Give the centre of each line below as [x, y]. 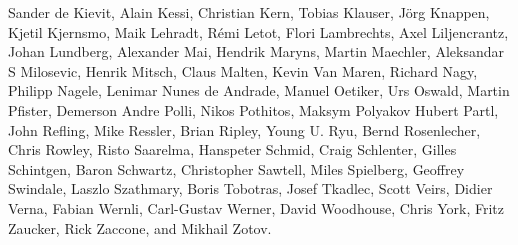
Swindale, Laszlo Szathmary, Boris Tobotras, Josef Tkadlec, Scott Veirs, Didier [250, 188]
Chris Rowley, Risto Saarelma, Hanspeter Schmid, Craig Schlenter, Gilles [232, 149]
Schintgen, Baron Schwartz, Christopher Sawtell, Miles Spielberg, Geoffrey [236, 168]
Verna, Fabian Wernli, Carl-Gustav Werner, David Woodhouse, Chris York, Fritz [256, 207]
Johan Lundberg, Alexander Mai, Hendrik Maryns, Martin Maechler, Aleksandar [256, 51]
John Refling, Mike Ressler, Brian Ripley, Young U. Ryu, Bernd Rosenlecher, [244, 129]
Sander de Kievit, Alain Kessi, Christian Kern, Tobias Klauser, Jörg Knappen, [249, 12]
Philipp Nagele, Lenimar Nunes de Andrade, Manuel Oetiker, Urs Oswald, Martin [259, 90]
